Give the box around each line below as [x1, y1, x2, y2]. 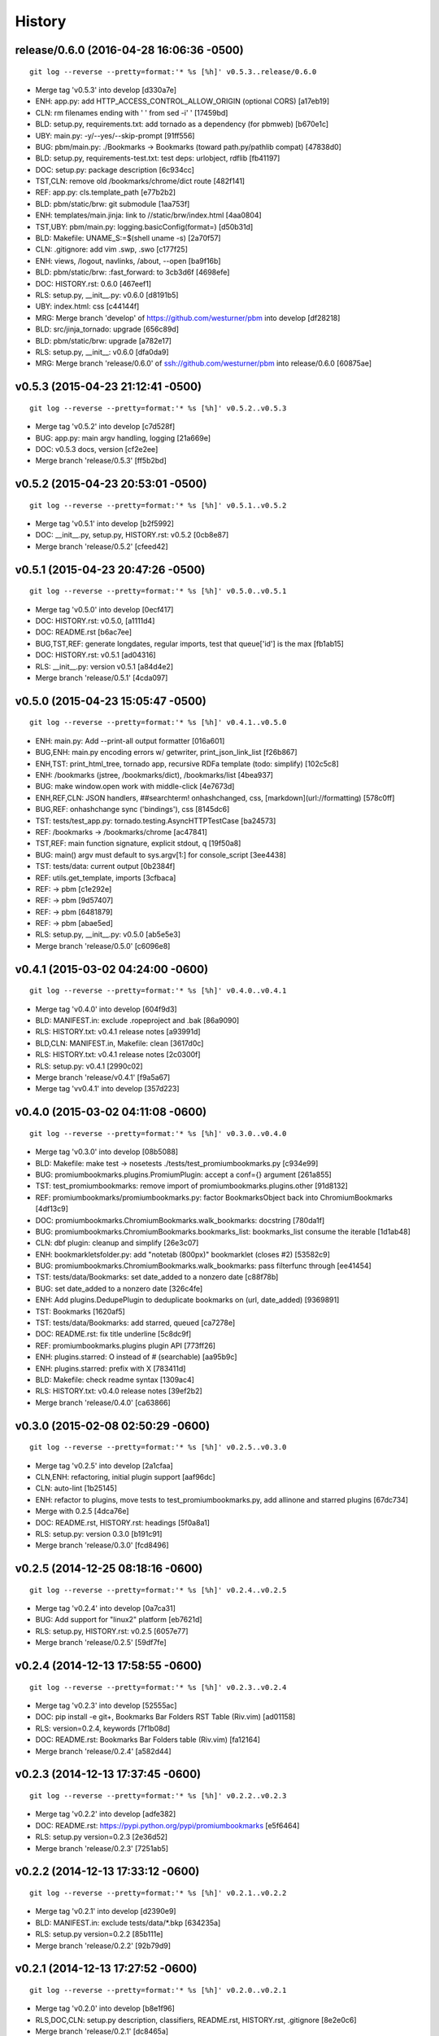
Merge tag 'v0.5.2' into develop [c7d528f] [35, 422, 176, 432]
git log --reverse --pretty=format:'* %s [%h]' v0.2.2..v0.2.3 [29, 1792, 287, 1801]
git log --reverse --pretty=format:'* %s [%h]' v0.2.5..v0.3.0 [29, 1442, 287, 1452]
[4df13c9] [35, 1204, 69, 1213]
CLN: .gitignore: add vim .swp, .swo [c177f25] [35, 244, 189, 254]
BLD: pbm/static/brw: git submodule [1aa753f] [35, 199, 190, 208]
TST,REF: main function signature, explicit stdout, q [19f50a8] [35, 839, 241, 849]
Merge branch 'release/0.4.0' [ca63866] [35, 1398, 171, 1407]
